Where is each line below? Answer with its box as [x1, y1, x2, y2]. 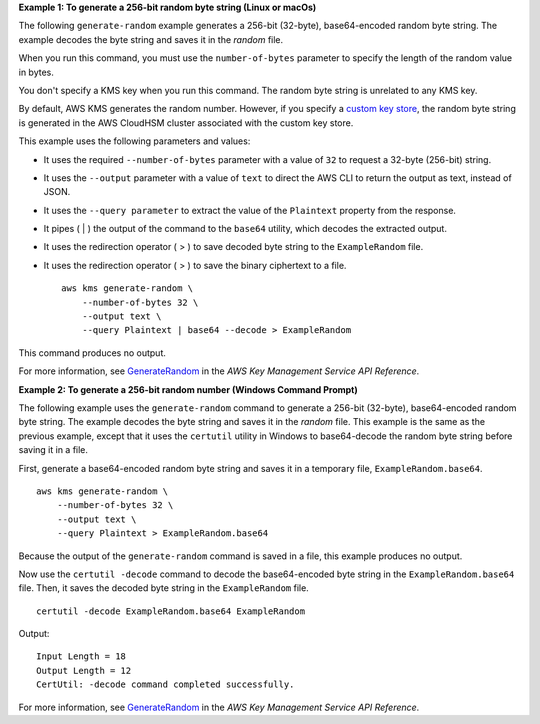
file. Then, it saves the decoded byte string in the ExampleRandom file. [18, 582, 309, 594]
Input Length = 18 [36, 651, 127, 662]
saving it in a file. [18, 444, 89, 456]
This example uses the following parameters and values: [18, 135, 251, 147]
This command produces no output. [18, 346, 167, 359]
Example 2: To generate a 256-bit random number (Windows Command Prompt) [18, 383, 359, 395]
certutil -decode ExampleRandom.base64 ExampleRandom [36, 605, 305, 617]
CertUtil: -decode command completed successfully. [36, 679, 295, 690]
